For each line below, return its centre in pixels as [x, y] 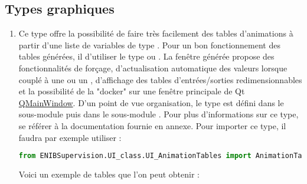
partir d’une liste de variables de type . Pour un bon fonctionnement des [149, 45]
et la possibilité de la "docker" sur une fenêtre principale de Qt [132, 91]
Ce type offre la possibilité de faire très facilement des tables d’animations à [156, 33]
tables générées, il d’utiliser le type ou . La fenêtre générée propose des [146, 56]
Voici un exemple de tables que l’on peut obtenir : [109, 174]
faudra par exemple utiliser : [70, 137]
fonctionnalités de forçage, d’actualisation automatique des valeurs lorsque [153, 68]
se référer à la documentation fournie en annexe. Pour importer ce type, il [152, 125]
